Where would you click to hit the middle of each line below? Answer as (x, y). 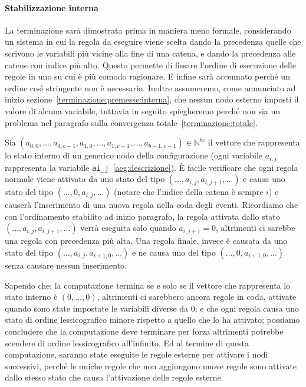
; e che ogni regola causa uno (247, 308)
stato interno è (31, 297)
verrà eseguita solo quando (128, 228)
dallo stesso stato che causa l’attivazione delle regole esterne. (114, 377)
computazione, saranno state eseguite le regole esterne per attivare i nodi (136, 354)
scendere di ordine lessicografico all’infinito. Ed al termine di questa (127, 343)
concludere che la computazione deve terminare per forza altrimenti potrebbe (144, 331)
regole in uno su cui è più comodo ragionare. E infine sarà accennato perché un (147, 76)
